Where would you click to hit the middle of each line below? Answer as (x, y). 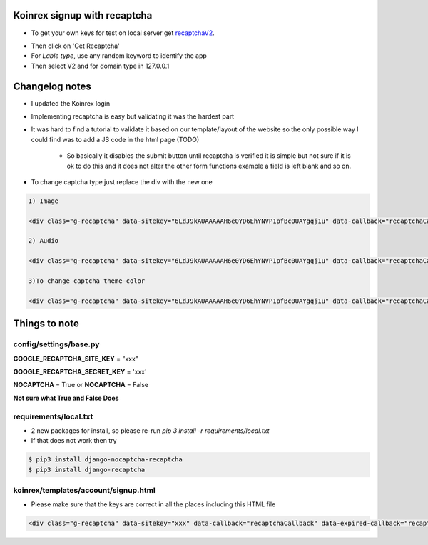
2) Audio (44, 241)
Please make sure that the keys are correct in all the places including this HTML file (153, 504)
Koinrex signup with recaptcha (83, 15)
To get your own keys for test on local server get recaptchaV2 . (123, 33)
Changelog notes (52, 86)
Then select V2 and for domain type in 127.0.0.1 (100, 66)
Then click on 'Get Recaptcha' (76, 46)
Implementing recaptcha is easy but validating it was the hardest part (133, 116)
